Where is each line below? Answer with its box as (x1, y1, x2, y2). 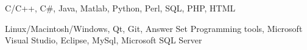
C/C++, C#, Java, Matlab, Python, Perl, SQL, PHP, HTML (5, 2, 236, 14)
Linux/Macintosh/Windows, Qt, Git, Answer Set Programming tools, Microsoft (5, 22, 303, 34)
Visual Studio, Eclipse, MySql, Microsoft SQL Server (5, 34, 202, 46)
